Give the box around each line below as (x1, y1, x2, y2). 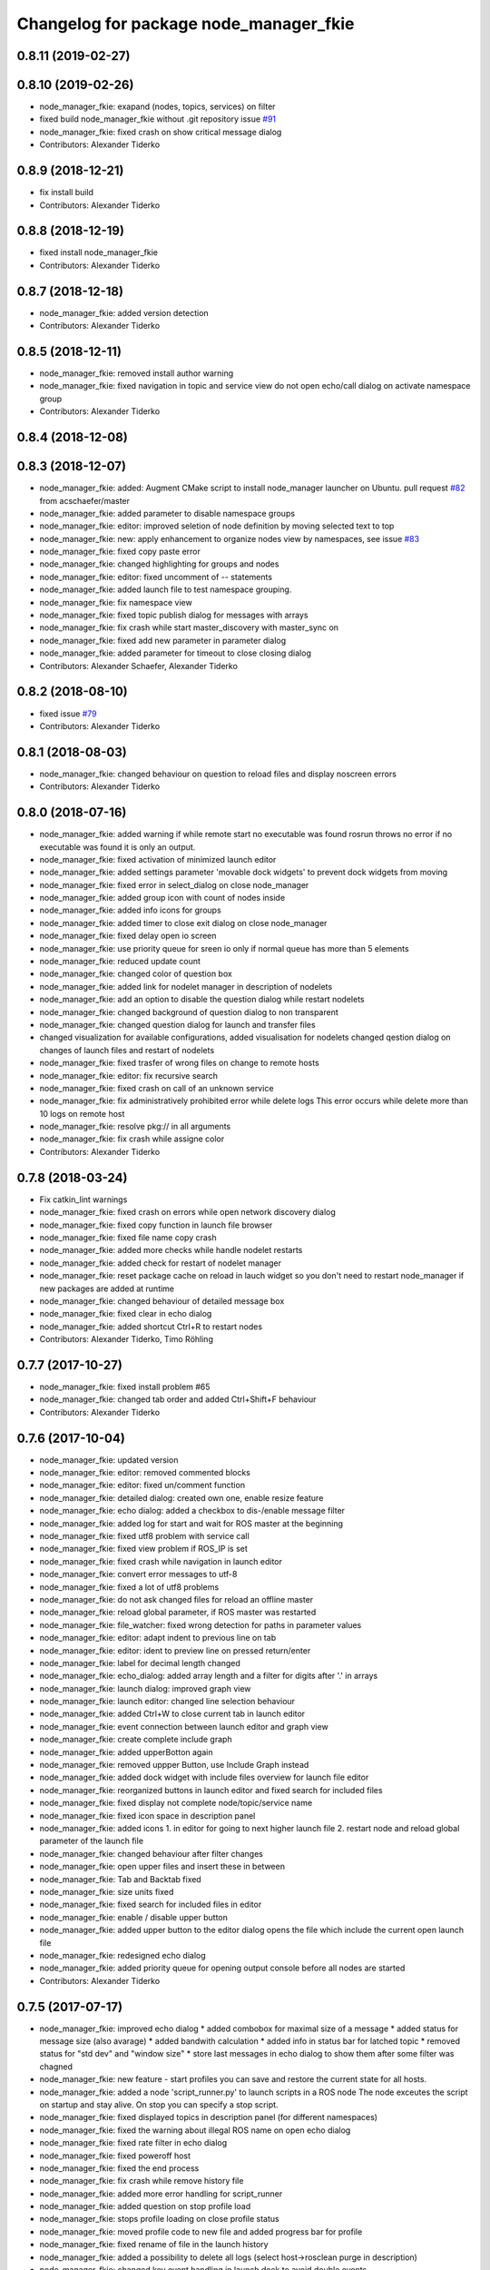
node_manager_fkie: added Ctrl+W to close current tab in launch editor (39, 1708, 306, 1720)
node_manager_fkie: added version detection (39, 307, 209, 318)
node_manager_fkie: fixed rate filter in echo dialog (39, 2137, 228, 2148)
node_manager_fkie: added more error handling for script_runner (39, 2188, 283, 2199)
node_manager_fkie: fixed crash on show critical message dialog (39, 126, 282, 137)
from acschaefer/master (39, 495, 131, 506)
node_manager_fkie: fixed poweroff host (39, 2150, 191, 2161)
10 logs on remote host (39, 1108, 125, 1119)
